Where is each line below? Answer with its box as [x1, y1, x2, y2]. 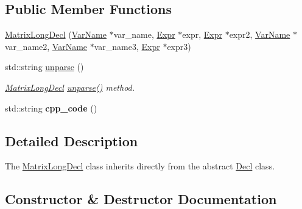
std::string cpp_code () [5, 101, 97, 114]
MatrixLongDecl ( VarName [5, 28, 107, 41]
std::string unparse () [5, 60, 84, 73]
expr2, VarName [229, 28, 290, 41]
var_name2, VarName [5, 40, 88, 52]
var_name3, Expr [94, 40, 160, 52]
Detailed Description [5, 131, 138, 150]
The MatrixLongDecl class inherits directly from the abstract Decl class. [5, 160, 275, 172]
